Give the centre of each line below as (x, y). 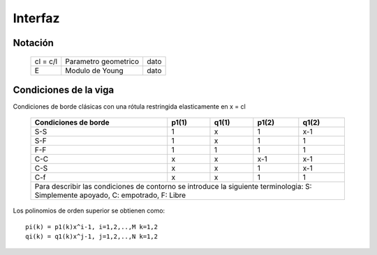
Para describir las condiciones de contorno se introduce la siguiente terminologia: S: (173, 187)
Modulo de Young (94, 70)
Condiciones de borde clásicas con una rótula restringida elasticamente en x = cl (129, 107)
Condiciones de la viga (64, 90)
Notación (33, 43)
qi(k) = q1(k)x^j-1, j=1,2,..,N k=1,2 (92, 237)
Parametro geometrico (102, 61)
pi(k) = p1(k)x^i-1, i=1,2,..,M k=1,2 (92, 227)
